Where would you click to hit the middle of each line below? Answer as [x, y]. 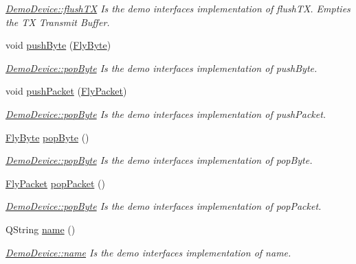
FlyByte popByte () [47, 137]
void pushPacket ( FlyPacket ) [66, 91]
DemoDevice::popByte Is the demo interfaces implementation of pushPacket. [166, 113]
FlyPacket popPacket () [55, 183]
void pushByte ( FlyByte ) [58, 45]
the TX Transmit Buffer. [58, 22]
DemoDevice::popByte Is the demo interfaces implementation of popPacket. [164, 206]
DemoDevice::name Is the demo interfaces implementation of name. [148, 252]
